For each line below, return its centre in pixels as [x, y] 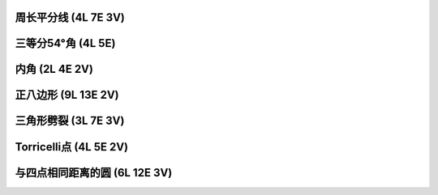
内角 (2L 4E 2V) [54, 69]
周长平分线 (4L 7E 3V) [70, 17]
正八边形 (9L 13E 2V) [67, 95]
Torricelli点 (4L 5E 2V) [72, 147]
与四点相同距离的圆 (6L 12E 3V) [94, 173]
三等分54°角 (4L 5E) [65, 43]
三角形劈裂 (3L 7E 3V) [70, 121]
